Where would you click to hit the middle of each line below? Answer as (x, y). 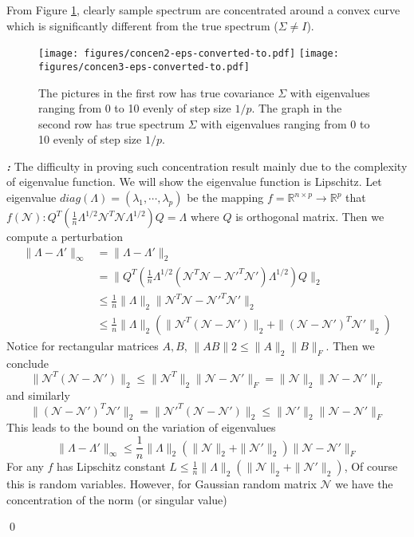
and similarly (38, 395)
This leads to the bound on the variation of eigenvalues (141, 427)
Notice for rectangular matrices (83, 345)
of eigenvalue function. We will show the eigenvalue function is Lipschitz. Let (194, 182)
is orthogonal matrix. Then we (310, 217)
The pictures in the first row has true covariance (156, 92)
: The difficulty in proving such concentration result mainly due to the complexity (207, 166)
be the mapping (225, 197)
